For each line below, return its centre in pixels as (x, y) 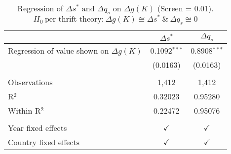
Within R (24, 111)
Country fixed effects (44, 142)
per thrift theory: (74, 19)
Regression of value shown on (58, 51)
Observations (30, 82)
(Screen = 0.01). (185, 8)
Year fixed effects (38, 128)
